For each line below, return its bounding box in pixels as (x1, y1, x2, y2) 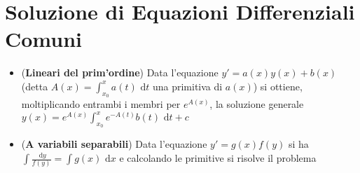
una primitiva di (152, 78, 223, 93)
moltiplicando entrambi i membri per (21, 97, 181, 111)
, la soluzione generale (209, 97, 304, 111)
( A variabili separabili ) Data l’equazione (21, 137, 207, 151)
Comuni (5, 25, 83, 53)
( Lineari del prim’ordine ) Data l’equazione (21, 65, 219, 80)
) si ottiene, (253, 78, 303, 93)
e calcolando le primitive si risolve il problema (119, 151, 317, 165)
